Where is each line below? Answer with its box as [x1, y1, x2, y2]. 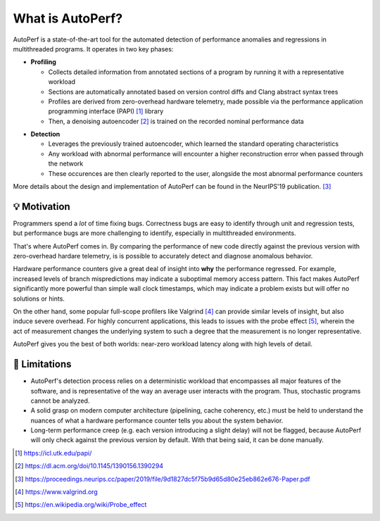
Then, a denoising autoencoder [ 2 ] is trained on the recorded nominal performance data [48, 117, 304, 125]
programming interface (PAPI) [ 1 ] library [48, 107, 164, 115]
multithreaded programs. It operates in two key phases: [13, 44, 174, 53]
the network [48, 159, 84, 168]
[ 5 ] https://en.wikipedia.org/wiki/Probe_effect [15, 501, 147, 509]
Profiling [30, 58, 56, 66]
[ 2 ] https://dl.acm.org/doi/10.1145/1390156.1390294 [15, 462, 164, 470]
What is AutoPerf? [13, 11, 123, 26]
